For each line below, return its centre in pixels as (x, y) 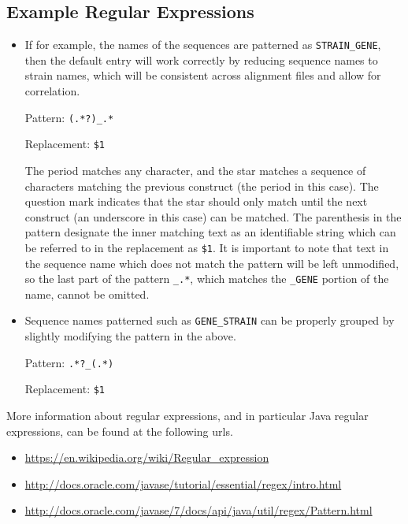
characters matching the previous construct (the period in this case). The (202, 186)
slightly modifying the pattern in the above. (130, 336)
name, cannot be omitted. (87, 294)
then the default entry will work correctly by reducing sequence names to (201, 59)
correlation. (52, 91)
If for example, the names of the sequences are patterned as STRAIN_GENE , (203, 45)
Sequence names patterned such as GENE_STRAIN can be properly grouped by (210, 320)
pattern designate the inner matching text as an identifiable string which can (210, 232)
